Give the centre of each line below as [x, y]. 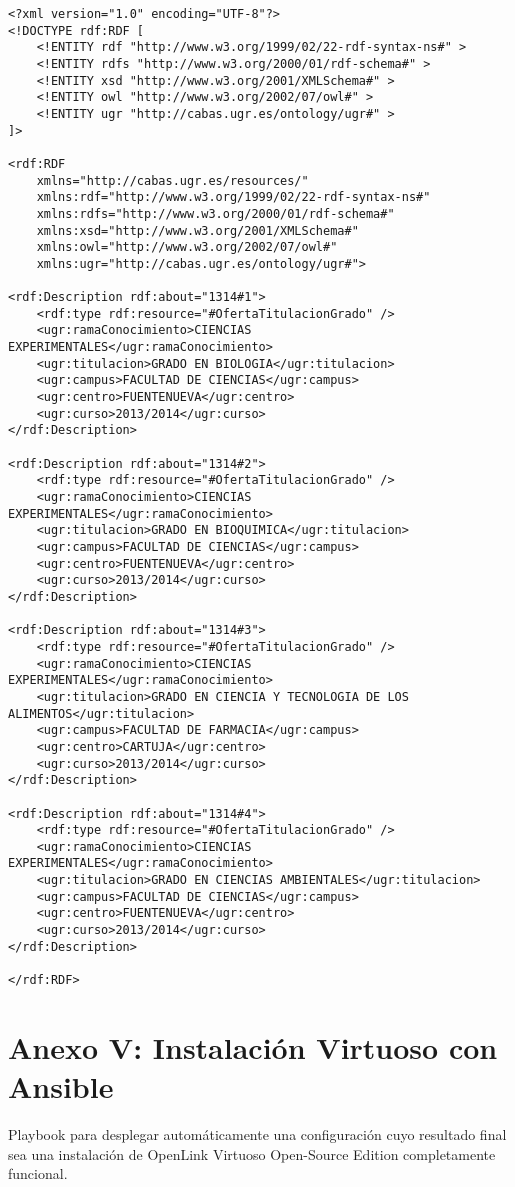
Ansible [61, 1086]
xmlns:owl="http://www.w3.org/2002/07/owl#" [187, 247]
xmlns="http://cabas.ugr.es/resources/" [172, 180]
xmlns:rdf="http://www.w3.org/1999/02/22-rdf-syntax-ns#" [233, 197]
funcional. [38, 1173]
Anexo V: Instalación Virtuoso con [253, 1046]
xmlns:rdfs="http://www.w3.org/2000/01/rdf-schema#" [215, 213]
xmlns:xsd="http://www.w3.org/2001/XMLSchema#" [197, 230]
